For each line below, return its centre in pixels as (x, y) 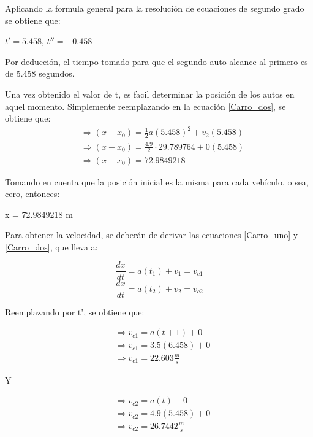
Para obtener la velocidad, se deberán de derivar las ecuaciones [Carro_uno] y (152, 235)
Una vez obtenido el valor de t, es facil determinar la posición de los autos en (150, 94)
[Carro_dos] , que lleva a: (51, 246)
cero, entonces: (32, 194)
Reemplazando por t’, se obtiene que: (75, 311)
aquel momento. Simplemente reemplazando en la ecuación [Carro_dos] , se (145, 106)
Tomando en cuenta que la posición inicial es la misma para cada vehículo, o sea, (157, 181)
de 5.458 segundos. (40, 73)
